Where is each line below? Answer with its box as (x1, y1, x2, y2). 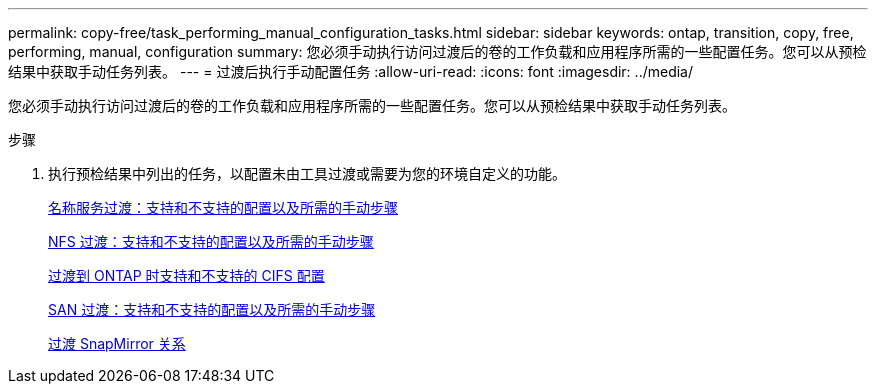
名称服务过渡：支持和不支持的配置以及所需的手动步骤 (48, 199, 398, 216)
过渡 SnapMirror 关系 (48, 335, 186, 352)
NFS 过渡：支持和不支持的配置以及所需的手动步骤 (48, 233, 374, 250)
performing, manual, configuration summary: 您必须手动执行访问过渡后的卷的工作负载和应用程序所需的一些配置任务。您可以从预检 (8, 43, 867, 60)
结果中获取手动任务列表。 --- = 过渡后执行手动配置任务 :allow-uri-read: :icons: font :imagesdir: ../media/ (8, 63, 694, 80)
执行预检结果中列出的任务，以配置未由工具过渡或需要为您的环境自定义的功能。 (48, 165, 566, 182)
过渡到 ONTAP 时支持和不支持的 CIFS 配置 (48, 267, 325, 284)
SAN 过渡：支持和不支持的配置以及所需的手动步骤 (48, 301, 376, 318)
